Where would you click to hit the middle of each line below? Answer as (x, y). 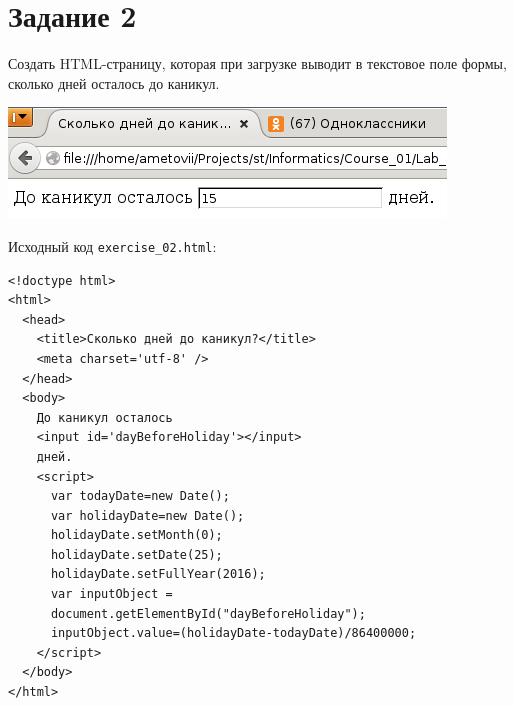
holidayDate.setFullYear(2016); (158, 574)
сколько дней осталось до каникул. (114, 82)
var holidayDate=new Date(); (147, 515)
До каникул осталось (104, 417)
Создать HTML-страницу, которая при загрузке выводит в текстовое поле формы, (257, 63)
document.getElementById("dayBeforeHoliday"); (208, 613)
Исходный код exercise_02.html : (112, 245)
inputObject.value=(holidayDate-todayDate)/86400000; (233, 633)
